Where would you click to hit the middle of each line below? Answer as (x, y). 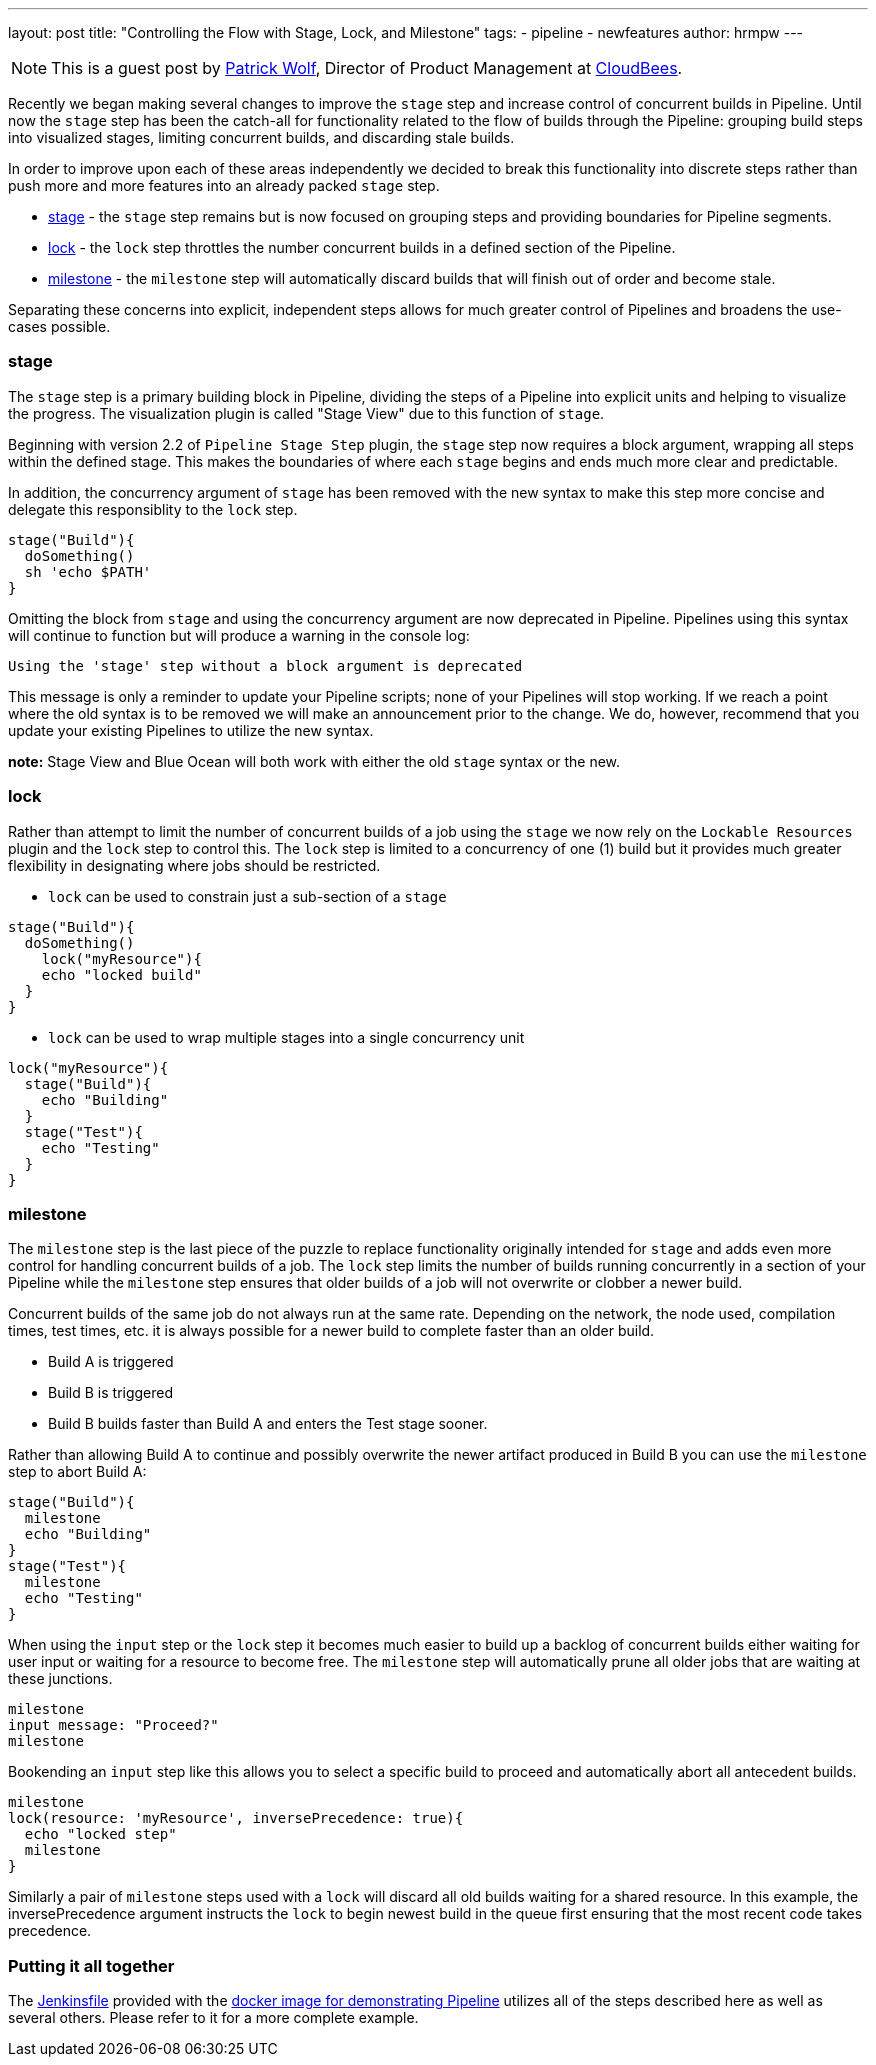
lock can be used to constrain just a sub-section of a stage (247, 896)
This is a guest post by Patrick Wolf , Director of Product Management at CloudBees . (367, 68)
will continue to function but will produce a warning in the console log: (239, 635)
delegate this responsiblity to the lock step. (153, 509)
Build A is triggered (111, 1362)
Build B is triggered (111, 1393)
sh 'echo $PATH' (88, 571)
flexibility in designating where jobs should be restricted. (194, 865)
